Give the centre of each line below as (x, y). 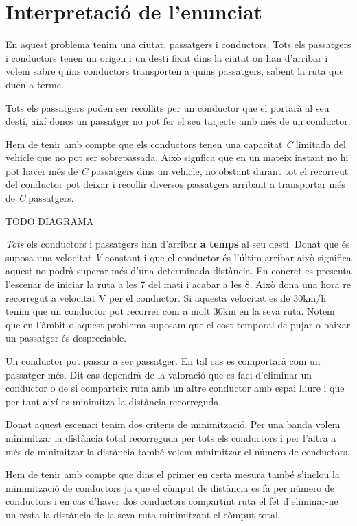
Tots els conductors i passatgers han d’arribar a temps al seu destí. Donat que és (178, 244)
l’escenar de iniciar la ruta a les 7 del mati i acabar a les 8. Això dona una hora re (178, 284)
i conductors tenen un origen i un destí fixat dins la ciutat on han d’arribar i (167, 57)
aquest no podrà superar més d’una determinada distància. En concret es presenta (178, 271)
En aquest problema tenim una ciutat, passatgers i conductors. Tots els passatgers (178, 44)
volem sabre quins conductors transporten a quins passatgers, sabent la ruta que (175, 71)
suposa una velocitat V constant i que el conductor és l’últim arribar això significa (178, 257)
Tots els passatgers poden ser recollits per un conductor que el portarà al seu (168, 107)
